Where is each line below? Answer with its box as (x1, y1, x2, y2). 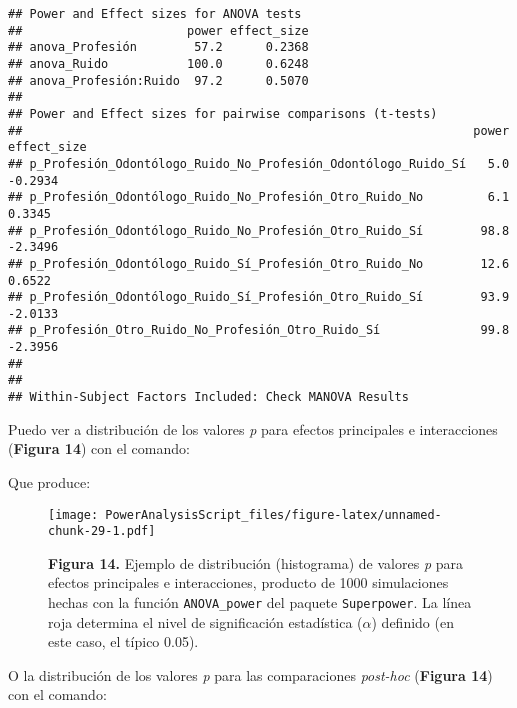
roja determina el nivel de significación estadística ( (48, 611, 363, 632)
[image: (48, 507, 99, 522)
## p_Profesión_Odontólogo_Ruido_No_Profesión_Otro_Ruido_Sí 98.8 (8, 223, 510, 238)
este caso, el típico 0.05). (48, 631, 199, 652)
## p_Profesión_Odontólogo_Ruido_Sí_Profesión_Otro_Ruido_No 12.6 (8, 256, 510, 271)
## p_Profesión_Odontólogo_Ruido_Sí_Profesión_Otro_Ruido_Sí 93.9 (8, 290, 510, 305)
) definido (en (371, 611, 454, 632)
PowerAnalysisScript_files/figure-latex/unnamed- (105, 507, 442, 522)
